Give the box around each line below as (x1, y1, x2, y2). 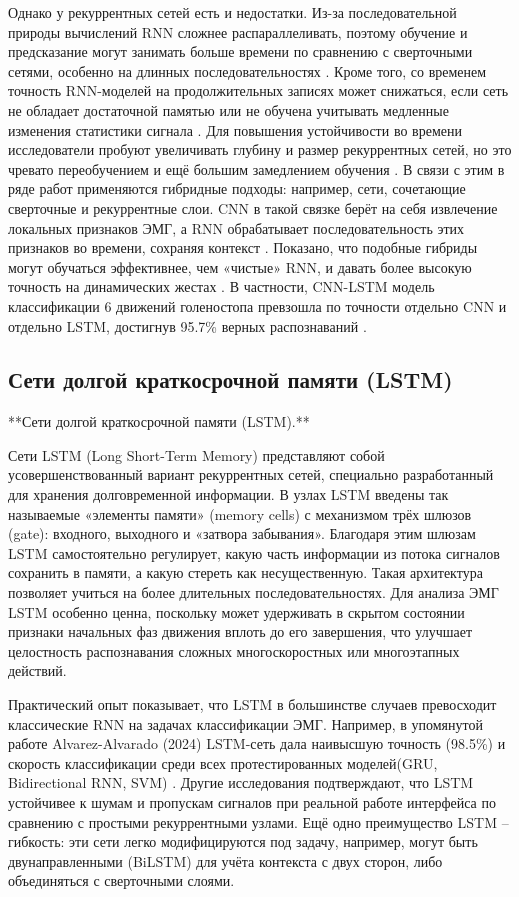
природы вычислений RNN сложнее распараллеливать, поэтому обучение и (8, 21, 468, 42)
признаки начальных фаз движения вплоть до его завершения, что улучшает (8, 621, 473, 642)
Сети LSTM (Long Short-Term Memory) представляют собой (8, 444, 385, 465)
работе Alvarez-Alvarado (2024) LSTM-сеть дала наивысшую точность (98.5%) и (8, 733, 506, 754)
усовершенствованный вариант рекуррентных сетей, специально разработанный (8, 464, 494, 485)
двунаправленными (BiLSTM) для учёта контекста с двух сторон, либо (8, 850, 443, 871)
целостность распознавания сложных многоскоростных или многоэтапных (8, 640, 460, 661)
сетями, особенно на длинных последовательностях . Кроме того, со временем (8, 60, 487, 81)
